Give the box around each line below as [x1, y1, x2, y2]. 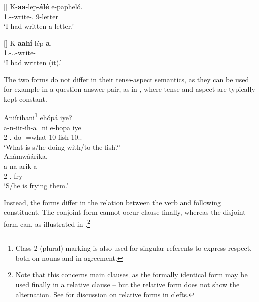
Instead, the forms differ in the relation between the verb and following [4, 197, 221, 207]
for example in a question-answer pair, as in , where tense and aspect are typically [4, 84, 255, 94]
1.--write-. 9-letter [4, 11, 58, 21]
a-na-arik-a [4, 160, 37, 171]
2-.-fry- [4, 170, 25, 181]
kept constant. [4, 93, 47, 104]
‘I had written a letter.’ [4, 21, 74, 31]
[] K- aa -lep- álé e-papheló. [4, 1, 83, 11]
